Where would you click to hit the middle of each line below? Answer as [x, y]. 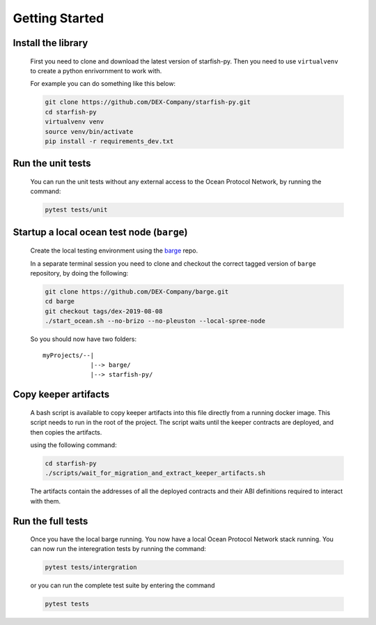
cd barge [60, 301]
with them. [45, 501]
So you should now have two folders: [84, 339]
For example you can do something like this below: [103, 84]
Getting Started [58, 18]
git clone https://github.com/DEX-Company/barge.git [137, 292]
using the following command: [74, 445]
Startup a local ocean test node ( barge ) [100, 232]
